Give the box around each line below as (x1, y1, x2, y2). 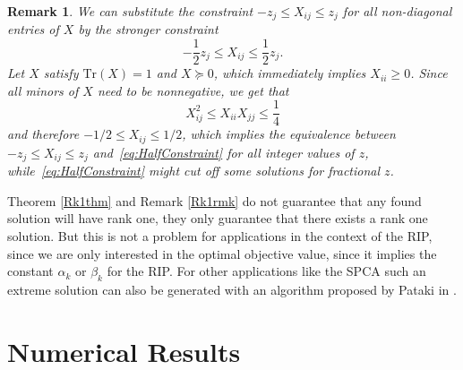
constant (7, 262, 54, 280)
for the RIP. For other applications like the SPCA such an (107, 262, 426, 280)
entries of (7, 20, 59, 39)
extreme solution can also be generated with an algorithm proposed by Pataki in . (7, 280, 457, 299)
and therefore (7, 125, 80, 143)
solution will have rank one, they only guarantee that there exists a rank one (7, 209, 428, 228)
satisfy (43, 64, 79, 82)
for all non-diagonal (342, 2, 452, 20)
